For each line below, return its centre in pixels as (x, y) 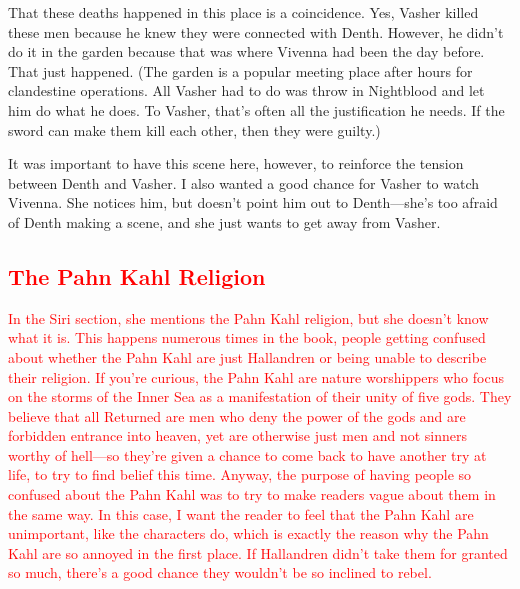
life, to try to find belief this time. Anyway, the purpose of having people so (240, 474)
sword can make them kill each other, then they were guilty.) (194, 129)
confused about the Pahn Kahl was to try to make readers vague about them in (252, 494)
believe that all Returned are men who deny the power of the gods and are (237, 415)
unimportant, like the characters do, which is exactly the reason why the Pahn (248, 533)
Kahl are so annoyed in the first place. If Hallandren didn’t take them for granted (258, 552)
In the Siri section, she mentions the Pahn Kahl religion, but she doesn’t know (248, 317)
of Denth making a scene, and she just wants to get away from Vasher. (224, 221)
